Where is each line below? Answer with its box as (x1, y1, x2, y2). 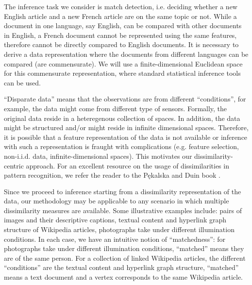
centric (4, 160, 24, 170)
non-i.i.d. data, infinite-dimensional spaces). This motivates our (4, 151, 192, 161)
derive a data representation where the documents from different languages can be (4, 49, 249, 59)
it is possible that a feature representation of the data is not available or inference (4, 132, 248, 142)
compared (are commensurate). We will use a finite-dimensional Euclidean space (4, 58, 243, 68)
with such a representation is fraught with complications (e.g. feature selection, (4, 141, 239, 151)
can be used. (4, 77, 41, 87)
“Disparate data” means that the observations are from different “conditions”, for (4, 94, 246, 104)
